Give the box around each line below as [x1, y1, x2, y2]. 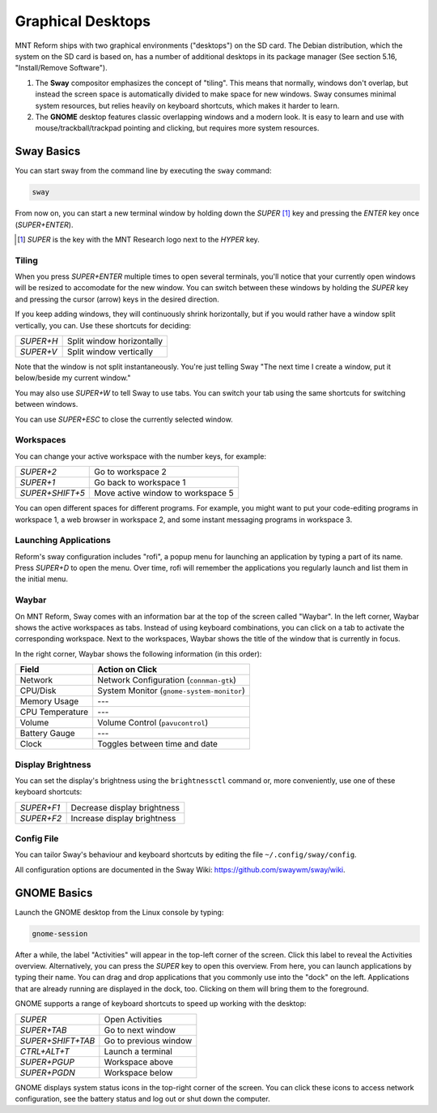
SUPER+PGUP [19, 1056, 74, 1068]
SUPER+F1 [19, 802, 61, 813]
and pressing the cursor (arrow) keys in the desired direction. [15, 294, 220, 304]
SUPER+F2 [19, 812, 62, 824]
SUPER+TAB [19, 1024, 67, 1035]
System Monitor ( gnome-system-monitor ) [97, 685, 246, 696]
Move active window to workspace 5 [94, 487, 234, 499]
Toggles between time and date [97, 738, 218, 750]
